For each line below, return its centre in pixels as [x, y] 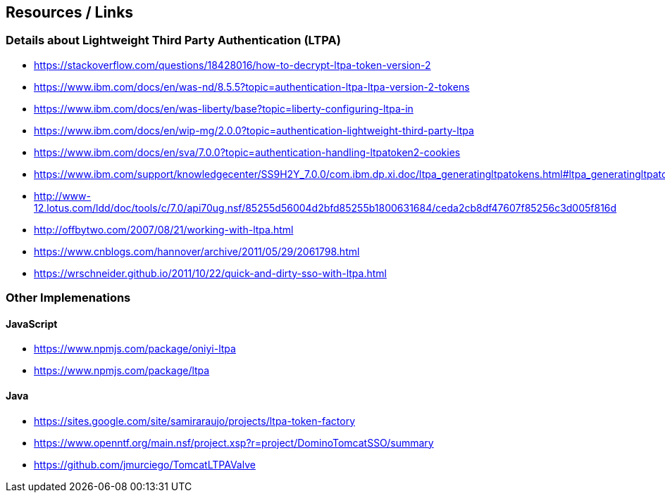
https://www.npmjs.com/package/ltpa [122, 371]
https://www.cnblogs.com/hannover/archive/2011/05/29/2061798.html [197, 251]
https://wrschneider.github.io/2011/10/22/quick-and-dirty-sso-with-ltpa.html [210, 273]
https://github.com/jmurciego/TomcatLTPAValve [145, 464]
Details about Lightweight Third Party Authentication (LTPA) [173, 40]
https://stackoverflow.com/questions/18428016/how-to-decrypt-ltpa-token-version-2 [232, 65]
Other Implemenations [68, 298]
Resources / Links [70, 12]
